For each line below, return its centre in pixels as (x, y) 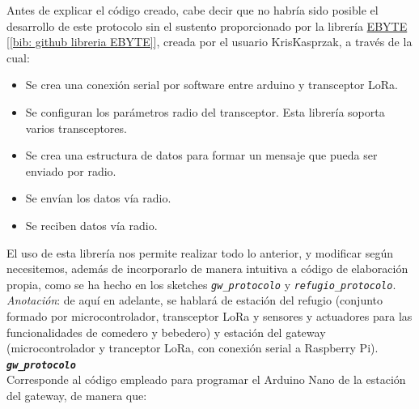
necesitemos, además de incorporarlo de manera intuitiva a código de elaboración (207, 268)
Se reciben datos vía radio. (91, 225)
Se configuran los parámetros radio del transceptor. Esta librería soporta (205, 111)
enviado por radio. (71, 170)
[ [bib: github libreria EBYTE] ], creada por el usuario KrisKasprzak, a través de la (209, 42)
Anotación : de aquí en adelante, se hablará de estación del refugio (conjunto (195, 300)
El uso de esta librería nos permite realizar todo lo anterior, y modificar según (200, 252)
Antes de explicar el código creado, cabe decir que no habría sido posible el (193, 10)
